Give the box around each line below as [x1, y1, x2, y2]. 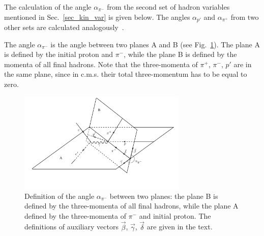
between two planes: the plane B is [109, 190, 218, 201]
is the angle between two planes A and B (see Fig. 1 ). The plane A [50, 39, 260, 49]
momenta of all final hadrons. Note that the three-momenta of [4, 58, 198, 69]
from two [230, 11, 259, 22]
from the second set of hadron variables [107, 2, 230, 12]
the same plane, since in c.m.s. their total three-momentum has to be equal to [4, 69, 247, 79]
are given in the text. [146, 221, 213, 232]
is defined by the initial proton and [4, 49, 113, 60]
